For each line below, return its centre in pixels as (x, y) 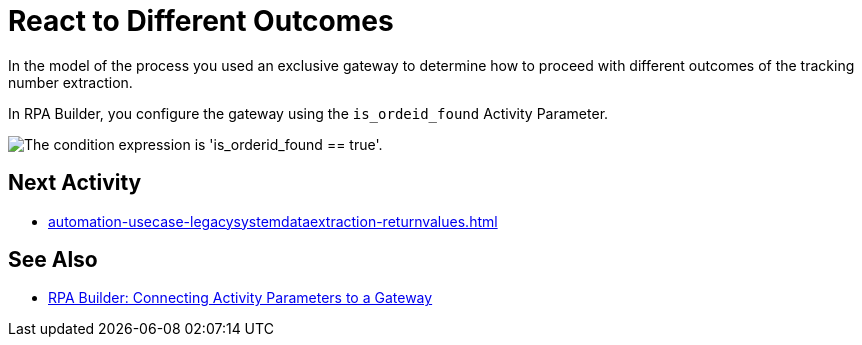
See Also (53, 260)
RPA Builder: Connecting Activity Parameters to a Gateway (240, 298)
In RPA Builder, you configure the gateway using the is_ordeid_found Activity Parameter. (308, 113)
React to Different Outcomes (201, 21)
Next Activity (75, 183)
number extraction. (70, 82)
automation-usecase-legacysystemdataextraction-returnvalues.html (273, 221)
